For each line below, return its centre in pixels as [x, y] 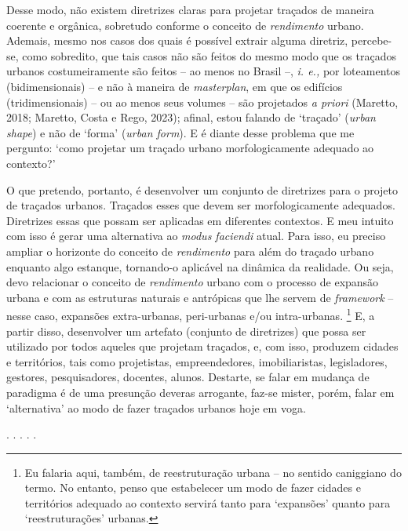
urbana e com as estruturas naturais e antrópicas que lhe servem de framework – [200, 297]
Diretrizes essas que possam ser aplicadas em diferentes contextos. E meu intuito [200, 220]
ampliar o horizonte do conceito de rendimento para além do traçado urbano [190, 251]
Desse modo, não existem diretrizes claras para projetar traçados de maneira [190, 9]
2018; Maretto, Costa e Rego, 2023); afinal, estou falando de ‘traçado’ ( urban [191, 117]
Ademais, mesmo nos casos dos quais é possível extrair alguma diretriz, [177, 40]
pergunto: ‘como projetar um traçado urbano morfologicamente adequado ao [190, 148]
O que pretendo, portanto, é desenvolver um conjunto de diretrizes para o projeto [202, 189]
